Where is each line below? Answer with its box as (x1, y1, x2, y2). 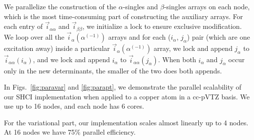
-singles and (123, 1, 158, 11)
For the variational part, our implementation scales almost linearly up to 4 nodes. (4, 117, 249, 127)
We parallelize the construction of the (4, 1, 116, 11)
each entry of (4, 21, 43, 31)
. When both (158, 54, 196, 65)
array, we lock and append (153, 43, 233, 53)
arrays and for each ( (108, 32, 171, 42)
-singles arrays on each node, (164, 1, 250, 11)
